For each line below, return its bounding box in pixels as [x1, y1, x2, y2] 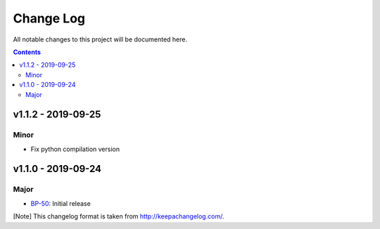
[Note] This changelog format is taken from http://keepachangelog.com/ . [13, 212, 224, 221]
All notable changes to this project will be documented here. [13, 35, 188, 44]
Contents [13, 48, 42, 56]
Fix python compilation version [30, 145, 120, 153]
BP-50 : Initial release [30, 199, 91, 207]
